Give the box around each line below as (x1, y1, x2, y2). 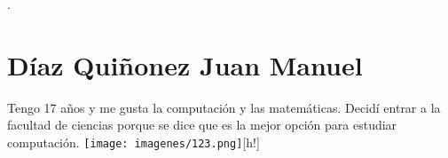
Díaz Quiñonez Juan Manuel (7, 46, 363, 83)
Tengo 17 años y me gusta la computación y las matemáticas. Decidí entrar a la (7, 98, 441, 116)
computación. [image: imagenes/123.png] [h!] (7, 132, 260, 151)
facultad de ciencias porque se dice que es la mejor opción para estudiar (7, 115, 397, 134)
